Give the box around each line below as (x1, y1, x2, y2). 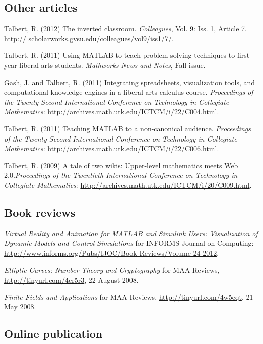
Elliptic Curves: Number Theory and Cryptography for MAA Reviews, (4, 264, 220, 275)
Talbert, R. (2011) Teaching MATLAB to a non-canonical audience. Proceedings (4, 123, 251, 133)
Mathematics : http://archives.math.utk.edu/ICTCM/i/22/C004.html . (4, 106, 219, 117)
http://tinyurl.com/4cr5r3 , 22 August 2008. (4, 274, 139, 285)
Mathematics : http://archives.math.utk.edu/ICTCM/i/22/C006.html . (4, 143, 219, 154)
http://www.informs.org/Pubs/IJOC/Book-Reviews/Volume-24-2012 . (4, 247, 219, 258)
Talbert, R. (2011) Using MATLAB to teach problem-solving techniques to (4, 50, 235, 60)
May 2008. (4, 301, 36, 312)
